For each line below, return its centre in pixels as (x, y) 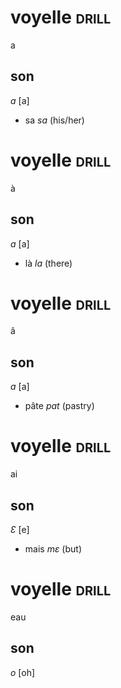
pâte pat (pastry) (59, 406)
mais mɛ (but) (53, 549)
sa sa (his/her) (54, 120)
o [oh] (23, 672)
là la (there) (48, 263)
